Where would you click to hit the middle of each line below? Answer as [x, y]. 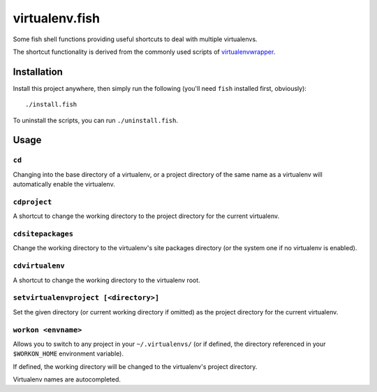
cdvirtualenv [39, 266]
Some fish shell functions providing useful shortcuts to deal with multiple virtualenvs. [135, 39]
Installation [38, 72]
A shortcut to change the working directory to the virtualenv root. [106, 280]
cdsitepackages [43, 234]
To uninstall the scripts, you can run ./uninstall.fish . [95, 120]
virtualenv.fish [57, 18]
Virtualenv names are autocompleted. [67, 379]
